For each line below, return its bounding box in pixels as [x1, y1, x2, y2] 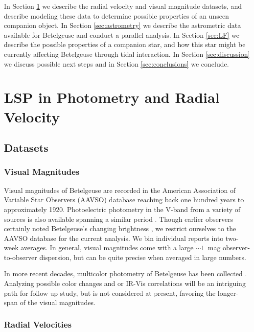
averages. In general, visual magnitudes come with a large [21, 242, 194, 253]
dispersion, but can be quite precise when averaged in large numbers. [39, 252, 246, 262]
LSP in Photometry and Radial [4, 87, 220, 107]
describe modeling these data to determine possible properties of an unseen [4, 10, 229, 21]
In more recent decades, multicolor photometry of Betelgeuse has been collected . [4, 268, 247, 279]
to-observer [4, 252, 37, 262]
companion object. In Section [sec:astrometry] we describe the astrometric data [4, 20, 241, 30]
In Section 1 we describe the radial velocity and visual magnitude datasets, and [4, 1, 242, 11]
